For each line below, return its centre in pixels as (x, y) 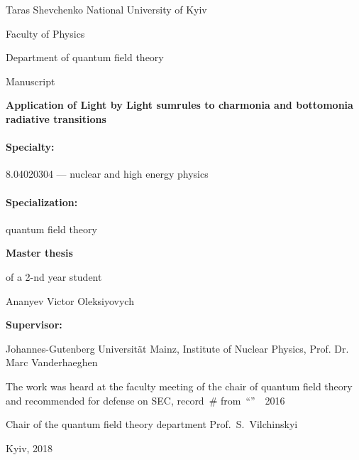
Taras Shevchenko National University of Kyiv (106, 9)
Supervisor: (34, 325)
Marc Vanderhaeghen (52, 362)
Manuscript (31, 81)
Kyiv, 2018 (29, 448)
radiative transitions (56, 118)
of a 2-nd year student (54, 276)
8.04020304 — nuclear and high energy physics (107, 174)
